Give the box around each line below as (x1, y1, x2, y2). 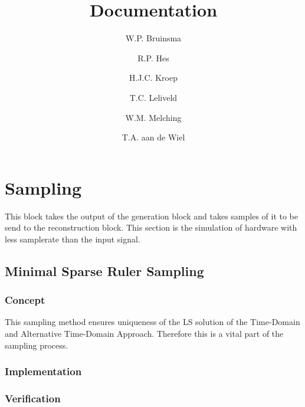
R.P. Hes (137, 51, 169, 64)
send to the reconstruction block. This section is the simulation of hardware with (5, 221, 297, 234)
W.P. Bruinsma (125, 32, 182, 44)
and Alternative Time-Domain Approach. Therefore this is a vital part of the (5, 327, 284, 339)
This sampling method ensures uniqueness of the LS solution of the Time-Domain (5, 316, 300, 328)
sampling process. (5, 339, 68, 351)
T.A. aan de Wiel (122, 131, 185, 143)
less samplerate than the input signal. (5, 232, 140, 245)
